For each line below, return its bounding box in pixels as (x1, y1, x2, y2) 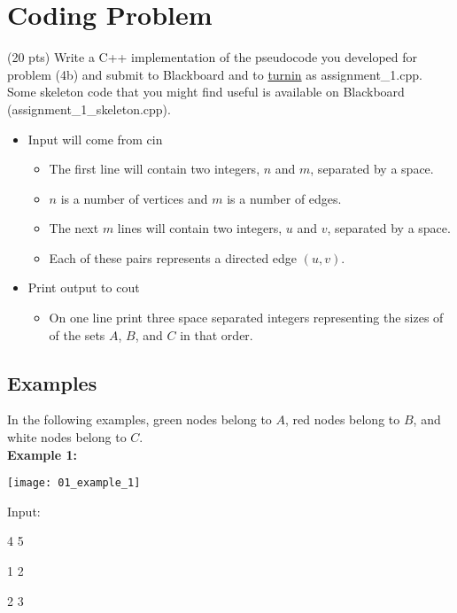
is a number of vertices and (60, 189, 208, 207)
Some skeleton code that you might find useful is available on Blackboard (7, 82, 405, 101)
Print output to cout (27, 278, 140, 297)
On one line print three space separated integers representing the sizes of (49, 308, 444, 327)
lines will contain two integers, (117, 219, 283, 237)
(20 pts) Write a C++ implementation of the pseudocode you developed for (7, 48, 418, 66)
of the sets (49, 325, 105, 344)
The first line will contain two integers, (49, 159, 260, 178)
